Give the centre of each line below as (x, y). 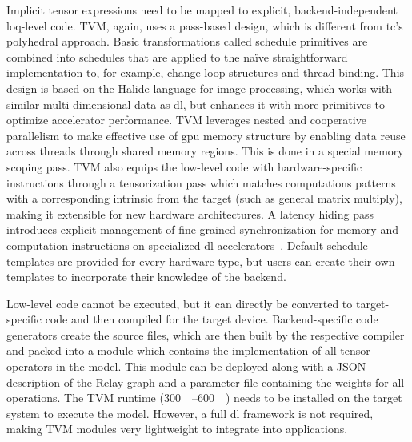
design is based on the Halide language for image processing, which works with (200, 88)
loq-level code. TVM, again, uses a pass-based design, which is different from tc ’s (205, 25)
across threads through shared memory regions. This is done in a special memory (205, 151)
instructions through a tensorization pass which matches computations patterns (201, 182)
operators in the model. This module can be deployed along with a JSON (186, 366)
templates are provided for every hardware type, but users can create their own (201, 261)
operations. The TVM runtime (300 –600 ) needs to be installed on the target (204, 398)
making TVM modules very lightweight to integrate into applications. (177, 429)
